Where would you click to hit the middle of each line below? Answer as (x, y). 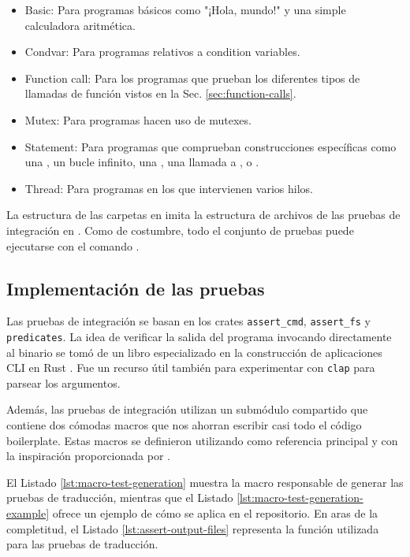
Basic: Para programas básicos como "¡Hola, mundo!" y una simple (185, 9)
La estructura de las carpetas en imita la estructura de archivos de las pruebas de (203, 215)
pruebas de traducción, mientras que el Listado (120, 498)
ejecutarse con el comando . (73, 245)
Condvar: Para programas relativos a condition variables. (162, 52)
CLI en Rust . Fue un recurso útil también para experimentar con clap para (191, 368)
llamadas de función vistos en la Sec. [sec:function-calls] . (160, 93)
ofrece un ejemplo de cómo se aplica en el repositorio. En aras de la (215, 513)
